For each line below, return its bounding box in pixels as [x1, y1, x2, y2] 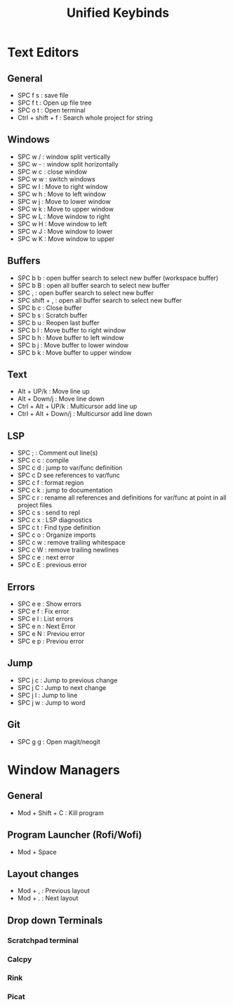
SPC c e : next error [17, 553, 75, 561]
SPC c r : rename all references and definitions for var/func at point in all [17, 493, 227, 502]
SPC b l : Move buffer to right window [17, 325, 126, 334]
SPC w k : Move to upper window [17, 204, 114, 213]
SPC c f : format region [17, 479, 84, 487]
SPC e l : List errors [17, 615, 74, 623]
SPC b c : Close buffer [17, 304, 82, 312]
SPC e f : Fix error [17, 607, 69, 616]
